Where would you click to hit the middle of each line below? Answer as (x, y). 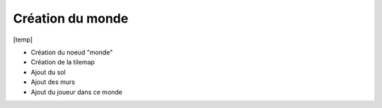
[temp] (23, 40)
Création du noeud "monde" (72, 52)
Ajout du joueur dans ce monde (77, 92)
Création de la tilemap (63, 62)
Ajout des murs (53, 82)
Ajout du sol (48, 72)
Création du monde (71, 18)
